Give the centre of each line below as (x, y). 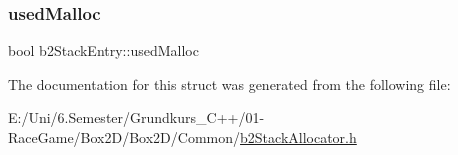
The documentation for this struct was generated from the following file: (229, 83)
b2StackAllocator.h (298, 137)
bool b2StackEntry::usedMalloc (103, 50)
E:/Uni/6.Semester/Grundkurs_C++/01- (136, 117)
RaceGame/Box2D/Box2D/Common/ (124, 137)
